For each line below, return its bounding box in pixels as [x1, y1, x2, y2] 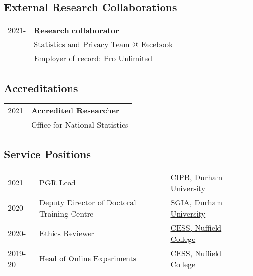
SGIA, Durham [170, 196, 223, 208]
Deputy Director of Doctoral [39, 196, 136, 208]
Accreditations [4, 80, 78, 95]
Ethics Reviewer [39, 227, 94, 239]
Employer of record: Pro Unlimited [34, 53, 153, 64]
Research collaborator [34, 24, 119, 36]
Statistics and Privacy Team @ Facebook [34, 38, 173, 50]
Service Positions [4, 146, 91, 161]
